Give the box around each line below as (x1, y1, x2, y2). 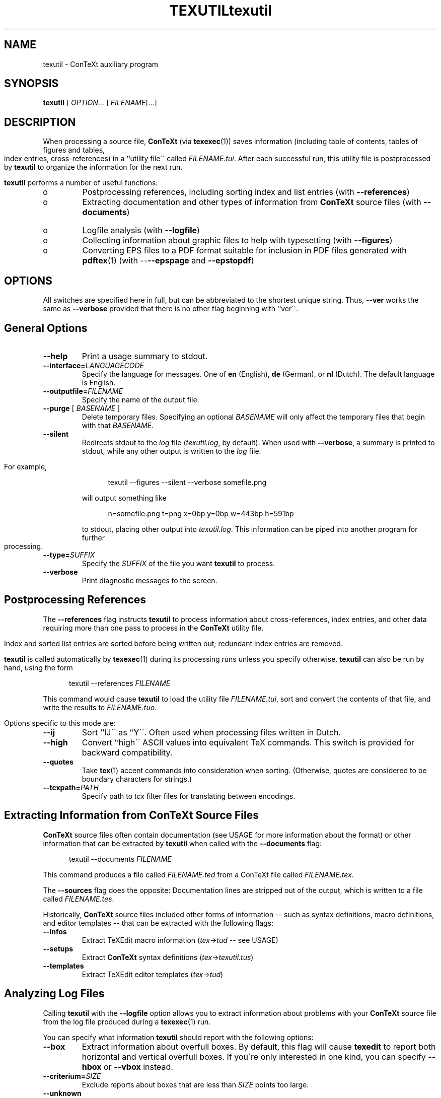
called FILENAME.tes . (43, 894, 114, 903)
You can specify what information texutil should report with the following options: (43, 1033, 314, 1042)
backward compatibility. (82, 747, 173, 758)
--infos (43, 927, 67, 936)
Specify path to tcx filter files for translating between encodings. (82, 791, 296, 800)
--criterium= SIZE (43, 1071, 101, 1080)
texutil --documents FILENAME (69, 854, 172, 863)
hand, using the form (4, 663, 73, 672)
